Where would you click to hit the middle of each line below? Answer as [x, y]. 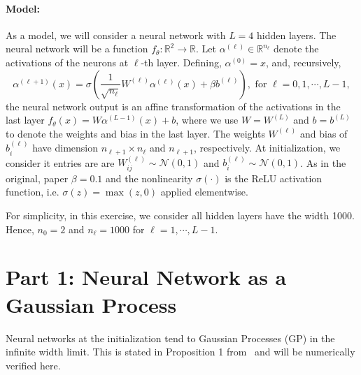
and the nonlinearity [149, 178]
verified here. [33, 365]
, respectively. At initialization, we [267, 148]
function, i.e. [33, 192]
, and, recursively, [303, 62]
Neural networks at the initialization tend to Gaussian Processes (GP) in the [170, 338]
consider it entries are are [60, 162]
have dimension [65, 148]
